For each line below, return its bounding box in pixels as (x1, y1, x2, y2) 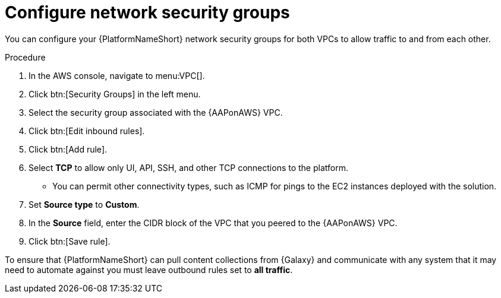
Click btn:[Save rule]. (29, 236, 111, 246)
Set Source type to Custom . (29, 199, 140, 210)
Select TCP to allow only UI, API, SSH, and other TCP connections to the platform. (29, 162, 348, 173)
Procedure (5, 52, 46, 62)
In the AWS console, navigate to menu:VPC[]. (29, 70, 205, 81)
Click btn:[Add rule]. (29, 144, 108, 154)
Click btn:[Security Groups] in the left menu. (29, 88, 201, 99)
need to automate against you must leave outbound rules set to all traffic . (5, 264, 293, 275)
